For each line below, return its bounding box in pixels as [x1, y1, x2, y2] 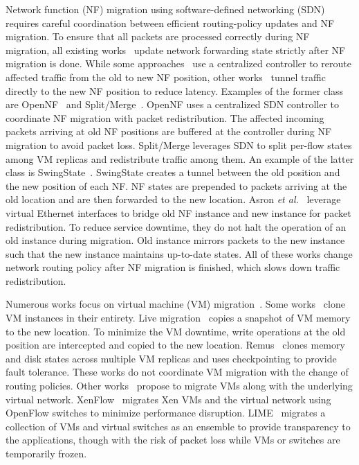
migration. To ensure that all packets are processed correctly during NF [6, 29, 310, 44]
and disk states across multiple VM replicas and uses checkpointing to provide [6, 351, 337, 365]
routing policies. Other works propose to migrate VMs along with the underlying [6, 378, 353, 393]
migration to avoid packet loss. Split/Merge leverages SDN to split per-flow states [6, 137, 352, 152]
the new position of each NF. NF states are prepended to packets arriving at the [6, 178, 347, 193]
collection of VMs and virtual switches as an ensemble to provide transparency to [6, 419, 351, 433]
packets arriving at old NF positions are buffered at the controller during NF [6, 124, 332, 139]
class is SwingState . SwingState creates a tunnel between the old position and [6, 165, 340, 179]
